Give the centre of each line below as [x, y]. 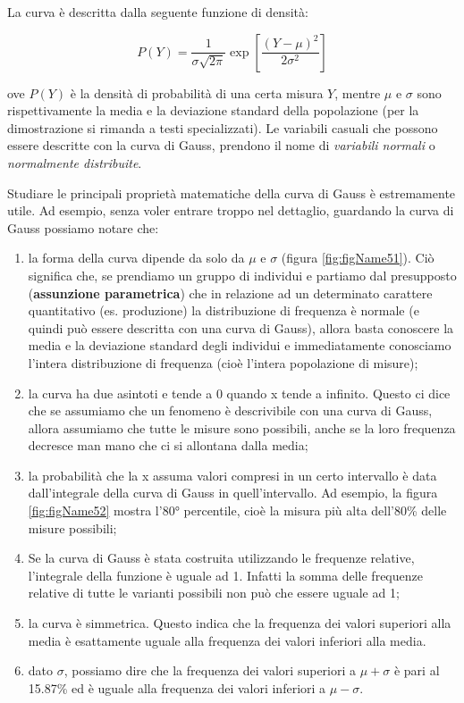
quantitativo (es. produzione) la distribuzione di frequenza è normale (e [224, 310]
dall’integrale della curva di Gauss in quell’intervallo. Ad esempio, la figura [233, 493]
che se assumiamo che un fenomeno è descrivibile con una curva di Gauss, [230, 410]
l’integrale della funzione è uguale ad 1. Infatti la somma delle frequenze [225, 575]
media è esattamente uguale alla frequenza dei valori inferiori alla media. [227, 640]
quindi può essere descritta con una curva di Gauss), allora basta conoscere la [241, 327]
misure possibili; [72, 527]
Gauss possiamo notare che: [83, 227]
